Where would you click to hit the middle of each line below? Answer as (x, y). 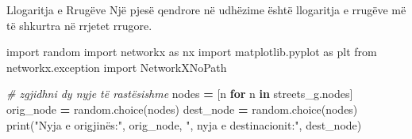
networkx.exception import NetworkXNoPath (117, 67)
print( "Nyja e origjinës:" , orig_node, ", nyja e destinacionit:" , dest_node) (184, 124)
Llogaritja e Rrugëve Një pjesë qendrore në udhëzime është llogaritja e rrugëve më (206, 9)
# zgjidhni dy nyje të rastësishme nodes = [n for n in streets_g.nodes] (180, 94)
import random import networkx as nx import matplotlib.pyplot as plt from (192, 52)
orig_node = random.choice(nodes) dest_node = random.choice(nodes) (182, 109)
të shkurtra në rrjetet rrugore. (79, 25)
